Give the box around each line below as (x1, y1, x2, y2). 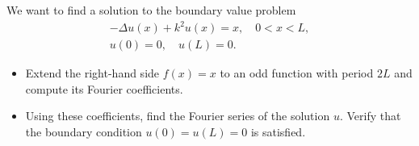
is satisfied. (250, 123, 306, 140)
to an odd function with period (220, 65, 374, 81)
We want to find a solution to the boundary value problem (6, 2, 296, 18)
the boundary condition (25, 123, 142, 140)
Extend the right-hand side (25, 65, 160, 81)
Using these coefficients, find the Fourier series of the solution (25, 107, 330, 124)
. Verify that (339, 107, 401, 124)
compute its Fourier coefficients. (25, 80, 183, 97)
